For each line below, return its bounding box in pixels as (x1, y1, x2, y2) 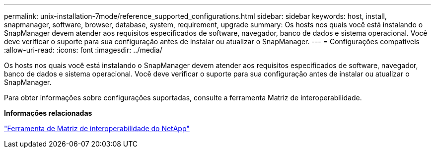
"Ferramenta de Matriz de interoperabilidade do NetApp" (4, 124, 190, 133)
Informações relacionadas (4, 109, 92, 117)
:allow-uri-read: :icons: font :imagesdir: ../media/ (4, 46, 162, 54)
